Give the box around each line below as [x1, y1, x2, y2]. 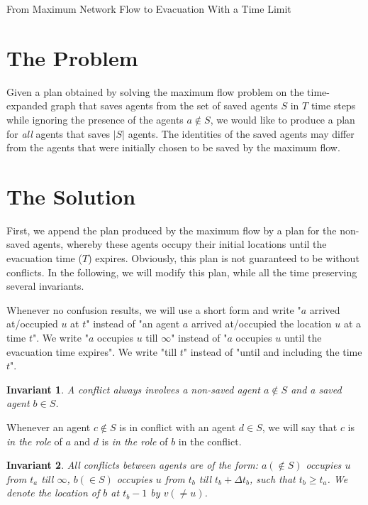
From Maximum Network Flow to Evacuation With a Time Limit [6, 1, 291, 16]
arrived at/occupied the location [191, 316, 332, 331]
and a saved [291, 381, 342, 396]
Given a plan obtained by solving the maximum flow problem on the [6, 84, 304, 99]
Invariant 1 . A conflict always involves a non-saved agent [6, 381, 261, 396]
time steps [311, 98, 356, 113]
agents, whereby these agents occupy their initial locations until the [33, 237, 327, 251]
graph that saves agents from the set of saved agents [50, 98, 278, 113]
